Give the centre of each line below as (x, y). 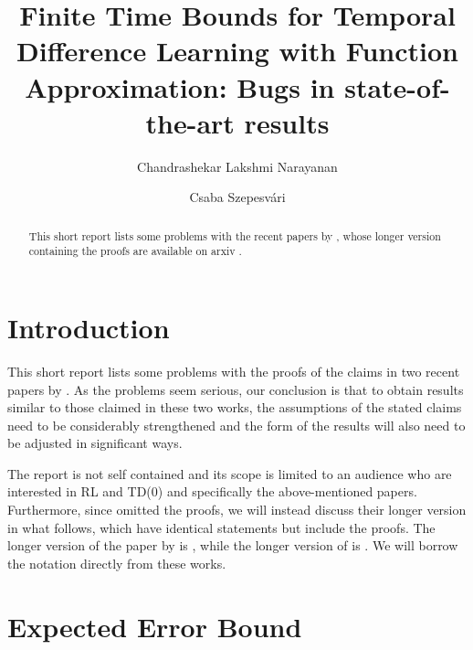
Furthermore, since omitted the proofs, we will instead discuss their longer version (237, 510)
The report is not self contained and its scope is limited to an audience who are (230, 473)
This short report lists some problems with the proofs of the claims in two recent (234, 371)
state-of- (397, 86)
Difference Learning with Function (237, 51)
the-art (190, 122)
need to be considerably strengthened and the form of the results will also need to (236, 425)
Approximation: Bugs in (180, 86)
